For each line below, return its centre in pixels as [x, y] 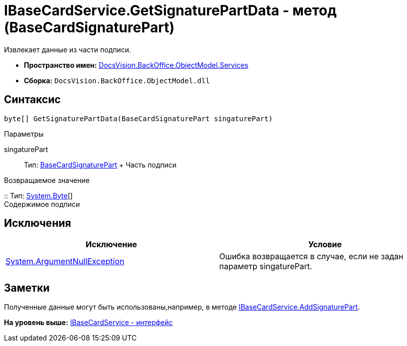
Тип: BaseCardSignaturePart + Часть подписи [100, 165]
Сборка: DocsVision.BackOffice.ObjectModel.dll [117, 80]
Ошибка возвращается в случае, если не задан [311, 257]
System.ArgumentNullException [65, 261]
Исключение [111, 245]
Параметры [24, 134]
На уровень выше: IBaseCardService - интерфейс [88, 323]
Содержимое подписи [42, 204]
